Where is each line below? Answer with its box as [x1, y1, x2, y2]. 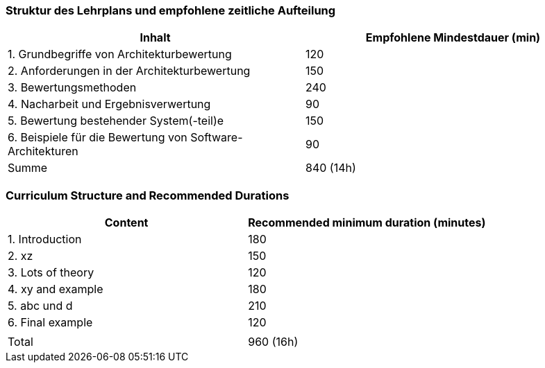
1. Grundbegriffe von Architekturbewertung [8, 47, 232, 62]
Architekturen [8, 144, 78, 159]
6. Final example [8, 315, 93, 330]
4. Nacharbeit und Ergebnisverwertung [8, 97, 211, 112]
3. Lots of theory [8, 265, 94, 280]
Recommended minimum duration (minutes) [248, 216, 486, 230]
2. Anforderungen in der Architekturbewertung [8, 64, 251, 78]
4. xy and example [8, 282, 103, 297]
